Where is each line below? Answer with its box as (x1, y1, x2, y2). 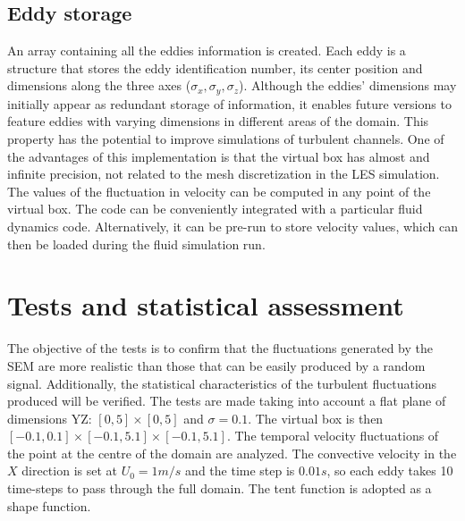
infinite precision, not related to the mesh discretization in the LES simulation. (7, 164, 440, 183)
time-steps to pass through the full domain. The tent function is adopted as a (7, 479, 432, 498)
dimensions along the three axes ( (7, 76, 191, 95)
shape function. (7, 496, 91, 515)
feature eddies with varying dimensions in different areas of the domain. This (7, 112, 429, 130)
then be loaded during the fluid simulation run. (7, 234, 266, 253)
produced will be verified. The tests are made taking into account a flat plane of (7, 391, 446, 410)
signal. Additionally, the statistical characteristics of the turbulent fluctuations (7, 374, 437, 392)
